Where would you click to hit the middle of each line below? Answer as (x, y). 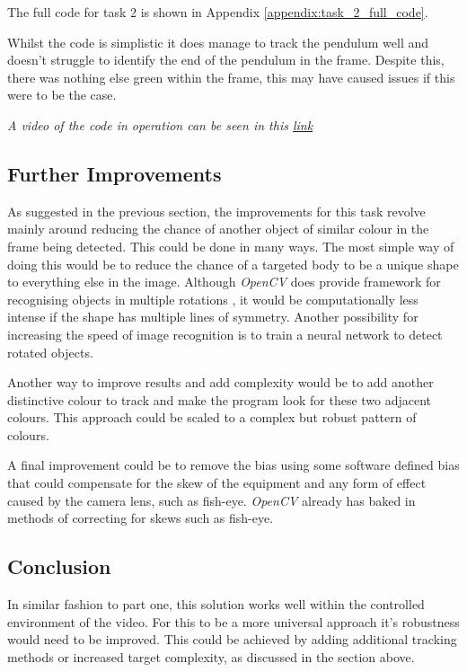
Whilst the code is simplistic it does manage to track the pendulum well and (218, 42)
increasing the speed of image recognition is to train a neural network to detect (225, 334)
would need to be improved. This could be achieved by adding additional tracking (232, 639)
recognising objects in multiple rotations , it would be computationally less (213, 299)
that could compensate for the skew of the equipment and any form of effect (217, 483)
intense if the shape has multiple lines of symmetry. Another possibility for (213, 317)
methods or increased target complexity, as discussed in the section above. (211, 656)
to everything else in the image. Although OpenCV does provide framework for (224, 282)
